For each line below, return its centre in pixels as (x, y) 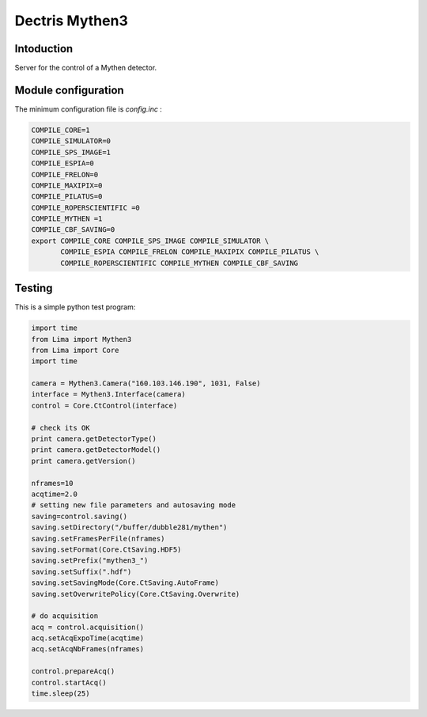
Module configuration (69, 90)
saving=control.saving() (79, 516)
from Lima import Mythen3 (81, 339)
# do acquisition (65, 616)
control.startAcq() (69, 682)
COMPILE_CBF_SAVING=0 (73, 230)
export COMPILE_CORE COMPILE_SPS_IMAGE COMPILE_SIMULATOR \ (150, 241)
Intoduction (44, 49)
